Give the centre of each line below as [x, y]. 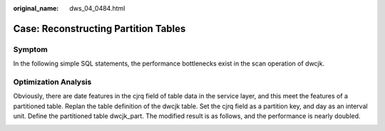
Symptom [30, 49]
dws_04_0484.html [97, 8]
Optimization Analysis [52, 82]
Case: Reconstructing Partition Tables [99, 28]
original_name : [36, 8]
